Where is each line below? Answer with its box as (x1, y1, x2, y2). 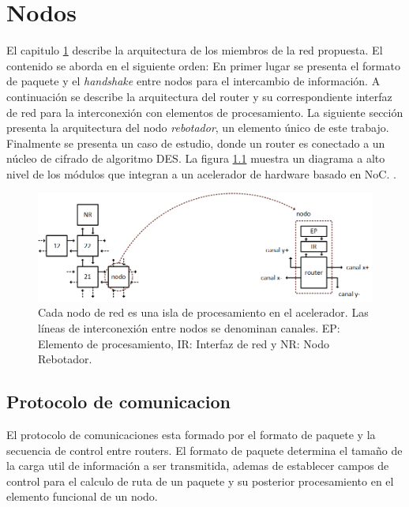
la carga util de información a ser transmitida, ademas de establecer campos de (6, 457, 389, 474)
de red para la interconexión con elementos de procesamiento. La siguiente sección (6, 103, 403, 120)
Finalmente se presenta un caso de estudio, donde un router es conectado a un (6, 134, 385, 151)
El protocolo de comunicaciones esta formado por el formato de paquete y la (6, 426, 376, 443)
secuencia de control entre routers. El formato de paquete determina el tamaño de (6, 441, 403, 458)
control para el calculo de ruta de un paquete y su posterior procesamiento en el (6, 472, 394, 489)
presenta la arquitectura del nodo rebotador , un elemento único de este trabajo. (6, 119, 389, 136)
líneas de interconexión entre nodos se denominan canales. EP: (38, 320, 340, 336)
